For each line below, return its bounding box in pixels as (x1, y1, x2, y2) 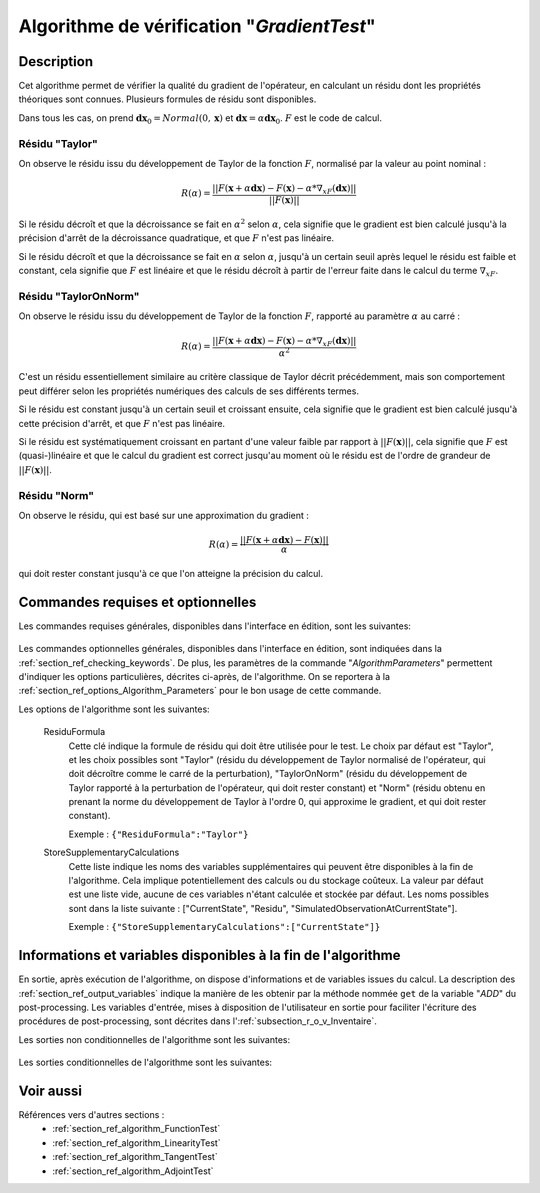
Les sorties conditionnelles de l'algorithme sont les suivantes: (18, 1056, 273, 1069)
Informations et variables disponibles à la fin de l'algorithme (18, 947, 401, 964)
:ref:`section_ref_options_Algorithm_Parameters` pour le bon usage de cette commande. (18, 685, 382, 697)
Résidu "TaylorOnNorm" (18, 289, 140, 303)
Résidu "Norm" (18, 488, 95, 502)
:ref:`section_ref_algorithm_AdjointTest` (52, 1165, 214, 1177)
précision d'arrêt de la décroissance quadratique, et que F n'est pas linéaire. (18, 232, 335, 244)
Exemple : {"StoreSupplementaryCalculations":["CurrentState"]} (68, 921, 381, 933)
